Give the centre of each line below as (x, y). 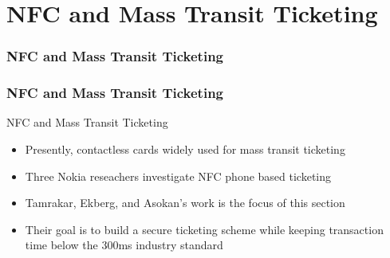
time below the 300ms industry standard (124, 245)
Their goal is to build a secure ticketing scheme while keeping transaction (204, 229)
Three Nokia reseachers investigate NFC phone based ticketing (178, 176)
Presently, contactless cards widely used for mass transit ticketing (185, 149)
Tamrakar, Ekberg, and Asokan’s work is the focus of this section (185, 203)
